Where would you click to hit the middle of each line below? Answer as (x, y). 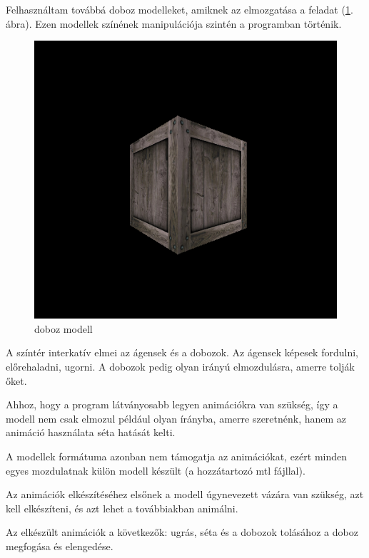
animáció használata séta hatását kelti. (91, 432)
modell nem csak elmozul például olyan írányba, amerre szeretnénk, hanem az (176, 418)
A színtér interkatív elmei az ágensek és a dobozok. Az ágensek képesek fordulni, (182, 352)
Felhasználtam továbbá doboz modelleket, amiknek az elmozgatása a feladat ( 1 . (180, 9)
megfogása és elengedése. (60, 546)
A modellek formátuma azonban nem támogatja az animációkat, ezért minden (177, 456)
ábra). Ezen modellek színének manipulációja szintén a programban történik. (174, 23)
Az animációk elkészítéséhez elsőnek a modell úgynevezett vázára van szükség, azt (185, 494)
